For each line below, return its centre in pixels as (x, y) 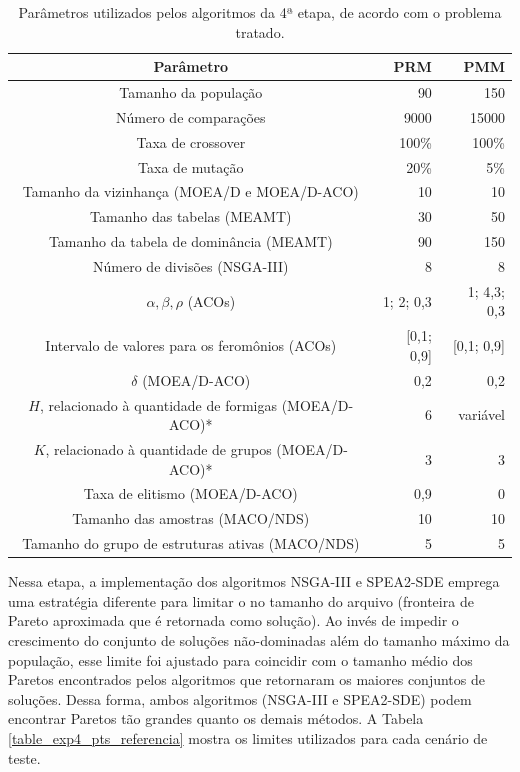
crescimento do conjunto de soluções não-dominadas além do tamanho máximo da (259, 639)
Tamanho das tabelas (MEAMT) (191, 216)
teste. (24, 757)
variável (481, 414)
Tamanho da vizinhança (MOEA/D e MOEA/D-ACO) (190, 191)
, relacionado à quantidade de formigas (158, 404)
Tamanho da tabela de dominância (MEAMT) (190, 241)
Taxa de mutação (191, 166)
